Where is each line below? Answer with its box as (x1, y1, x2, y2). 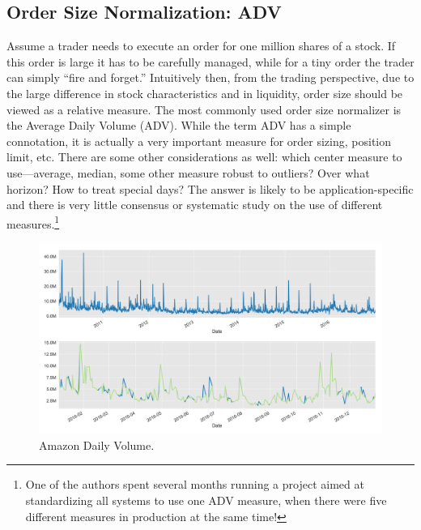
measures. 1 (6, 212, 60, 232)
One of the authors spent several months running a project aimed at (25, 476, 364, 493)
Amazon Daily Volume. (39, 436, 155, 453)
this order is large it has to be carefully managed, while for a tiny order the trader (6, 53, 415, 70)
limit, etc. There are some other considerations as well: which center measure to (6, 148, 402, 165)
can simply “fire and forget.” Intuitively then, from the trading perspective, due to (6, 69, 415, 86)
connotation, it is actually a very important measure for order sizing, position (6, 132, 392, 149)
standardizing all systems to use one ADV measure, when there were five (25, 491, 387, 508)
